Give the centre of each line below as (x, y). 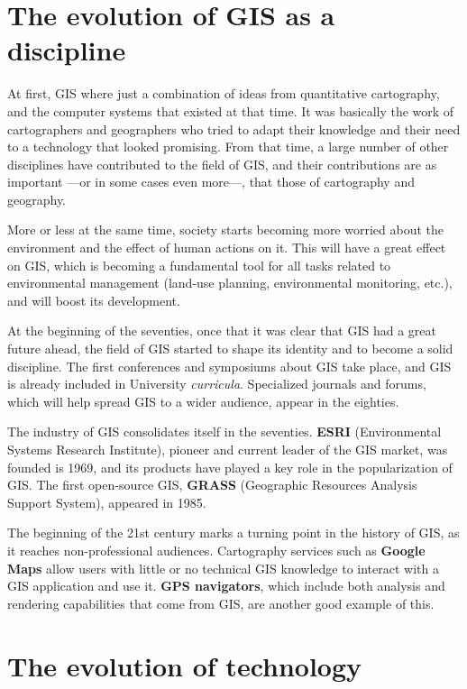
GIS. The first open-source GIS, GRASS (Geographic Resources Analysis (212, 485)
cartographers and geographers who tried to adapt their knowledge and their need (234, 129)
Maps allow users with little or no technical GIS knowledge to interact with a (223, 568)
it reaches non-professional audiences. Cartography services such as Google (216, 550)
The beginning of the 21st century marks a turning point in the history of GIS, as (233, 533)
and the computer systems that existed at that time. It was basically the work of (231, 110)
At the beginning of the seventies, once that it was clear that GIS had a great (222, 331)
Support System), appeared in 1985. (107, 502)
